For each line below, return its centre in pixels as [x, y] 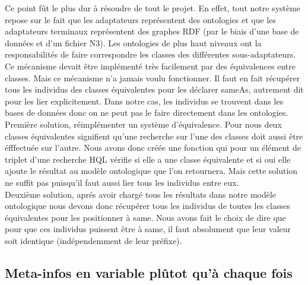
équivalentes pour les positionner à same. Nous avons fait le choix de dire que [145, 217]
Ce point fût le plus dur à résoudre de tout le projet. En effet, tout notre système [153, 8]
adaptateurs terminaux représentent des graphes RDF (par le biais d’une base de [152, 31]
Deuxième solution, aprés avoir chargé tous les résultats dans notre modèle [141, 194]
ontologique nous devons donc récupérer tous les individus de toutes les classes [147, 206]
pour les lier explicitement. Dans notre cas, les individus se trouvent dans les [144, 101]
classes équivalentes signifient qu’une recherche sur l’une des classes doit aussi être [154, 136]
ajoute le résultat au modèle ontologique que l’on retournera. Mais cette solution [151, 171]
